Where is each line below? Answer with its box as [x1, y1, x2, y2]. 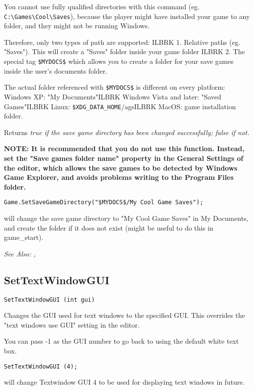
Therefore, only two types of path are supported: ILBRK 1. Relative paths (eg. [4, 37, 240, 47]
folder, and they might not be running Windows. [4, 20, 150, 31]
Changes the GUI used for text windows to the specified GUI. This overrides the [4, 310, 245, 320]
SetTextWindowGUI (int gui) [4, 296, 95, 303]
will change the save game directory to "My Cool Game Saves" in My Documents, [4, 213, 249, 223]
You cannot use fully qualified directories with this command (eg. [4, 1, 200, 11]
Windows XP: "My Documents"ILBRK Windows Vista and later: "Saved [4, 91, 221, 101]
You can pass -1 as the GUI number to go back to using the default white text [4, 336, 239, 346]
